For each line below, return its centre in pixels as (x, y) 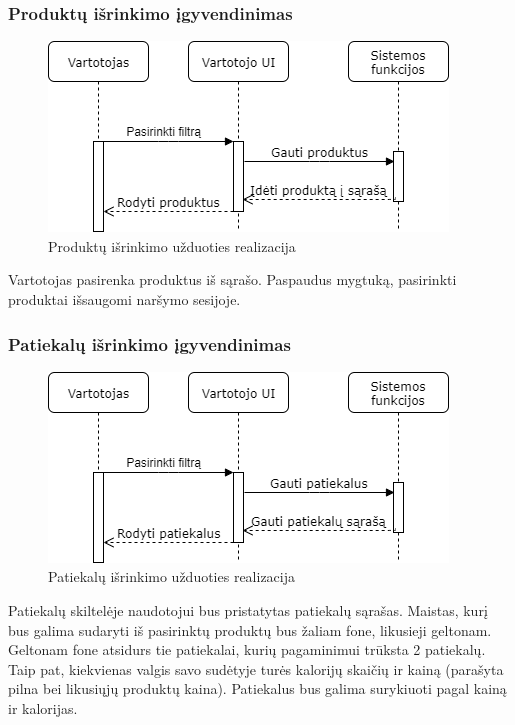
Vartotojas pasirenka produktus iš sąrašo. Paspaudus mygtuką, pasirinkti (232, 279)
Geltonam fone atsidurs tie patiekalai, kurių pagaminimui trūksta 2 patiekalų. (247, 649)
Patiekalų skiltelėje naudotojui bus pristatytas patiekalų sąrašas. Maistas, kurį (248, 610)
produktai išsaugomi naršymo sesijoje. (124, 299)
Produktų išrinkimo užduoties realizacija (172, 245)
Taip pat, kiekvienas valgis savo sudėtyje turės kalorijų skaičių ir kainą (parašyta (256, 668)
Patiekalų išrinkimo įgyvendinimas (149, 343)
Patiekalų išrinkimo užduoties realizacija (172, 576)
